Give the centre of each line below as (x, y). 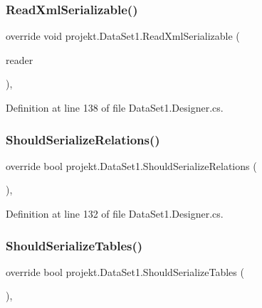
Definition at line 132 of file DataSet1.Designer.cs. (115, 213)
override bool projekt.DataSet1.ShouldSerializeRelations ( (131, 165)
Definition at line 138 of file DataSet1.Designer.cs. (115, 107)
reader (20, 59)
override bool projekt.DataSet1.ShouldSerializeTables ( (125, 271)
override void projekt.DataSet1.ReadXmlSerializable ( (123, 36)
